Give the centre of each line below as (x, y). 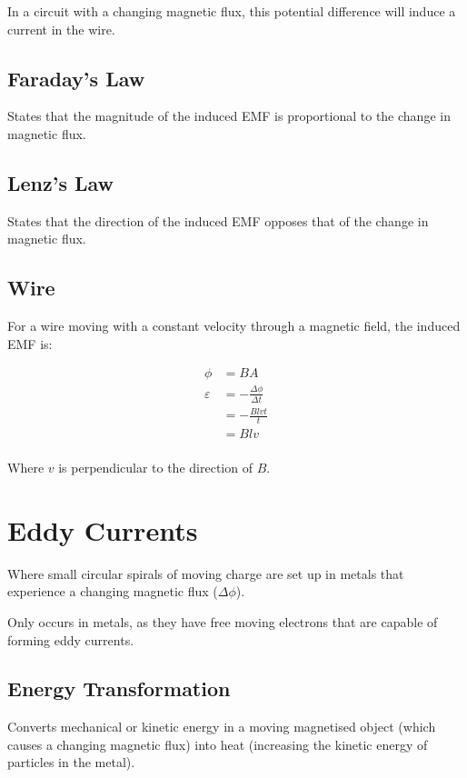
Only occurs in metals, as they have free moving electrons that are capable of (223, 621)
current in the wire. (61, 29)
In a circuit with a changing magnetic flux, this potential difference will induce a (232, 11)
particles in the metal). (71, 762)
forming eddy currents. (71, 639)
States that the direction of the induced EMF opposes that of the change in (218, 220)
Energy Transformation (119, 688)
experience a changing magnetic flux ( (113, 591)
